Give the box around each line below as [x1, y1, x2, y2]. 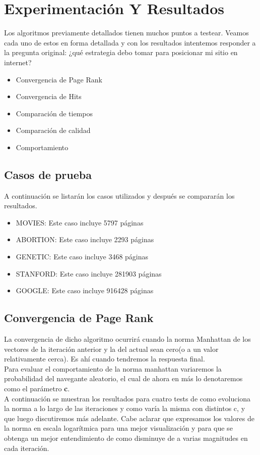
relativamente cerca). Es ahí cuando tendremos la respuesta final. [4, 353, 205, 364]
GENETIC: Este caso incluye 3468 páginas [16, 251, 149, 262]
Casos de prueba [4, 166, 92, 182]
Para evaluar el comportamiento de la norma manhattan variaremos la [4, 363, 222, 374]
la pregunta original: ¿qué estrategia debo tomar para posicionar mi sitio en [4, 47, 238, 58]
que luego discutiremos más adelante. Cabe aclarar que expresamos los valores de [4, 413, 254, 423]
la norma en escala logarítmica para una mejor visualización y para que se [4, 423, 233, 433]
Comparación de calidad [16, 125, 91, 135]
